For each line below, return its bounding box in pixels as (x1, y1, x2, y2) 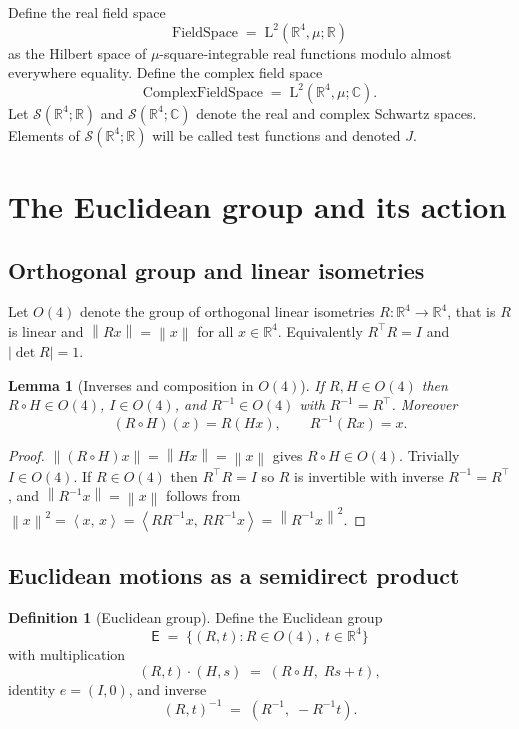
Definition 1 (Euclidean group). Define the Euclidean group (8, 606, 383, 627)
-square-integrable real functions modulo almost (159, 42, 452, 63)
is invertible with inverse (294, 465, 444, 486)
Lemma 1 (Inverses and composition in (8, 374, 254, 395)
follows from (166, 485, 241, 506)
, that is (447, 301, 496, 322)
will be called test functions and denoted (152, 124, 401, 145)
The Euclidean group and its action (8, 185, 507, 226)
